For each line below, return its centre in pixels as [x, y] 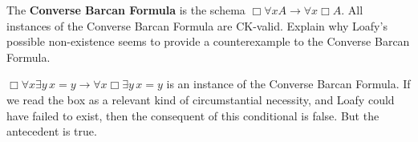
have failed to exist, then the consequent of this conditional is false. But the [193, 115]
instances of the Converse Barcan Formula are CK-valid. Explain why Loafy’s [197, 25]
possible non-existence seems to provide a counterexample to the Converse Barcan [208, 41]
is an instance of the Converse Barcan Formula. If [288, 84]
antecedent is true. [52, 131]
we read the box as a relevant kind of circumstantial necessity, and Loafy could [201, 99]
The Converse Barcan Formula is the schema [126, 10]
